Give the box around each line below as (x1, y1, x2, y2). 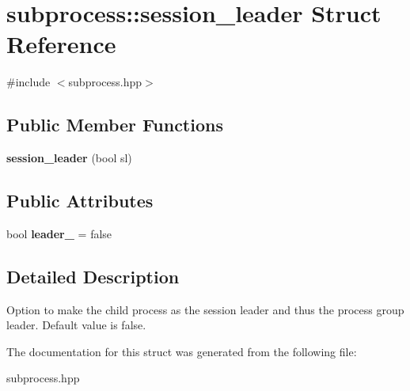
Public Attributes (6, 188, 154, 213)
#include (6, 74, 51, 90)
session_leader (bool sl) (6, 150, 132, 166)
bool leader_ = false (6, 225, 112, 241)
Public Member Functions (6, 112, 223, 137)
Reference (6, 28, 116, 60)
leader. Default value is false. (6, 317, 146, 333)
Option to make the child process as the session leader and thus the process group (6, 301, 404, 317)
